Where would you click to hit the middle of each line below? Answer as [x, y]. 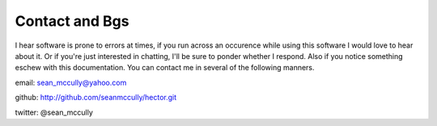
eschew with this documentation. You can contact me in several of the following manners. [165, 68]
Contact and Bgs [72, 21]
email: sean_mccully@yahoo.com [71, 82]
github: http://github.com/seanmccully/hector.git [96, 98]
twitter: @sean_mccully [54, 112]
